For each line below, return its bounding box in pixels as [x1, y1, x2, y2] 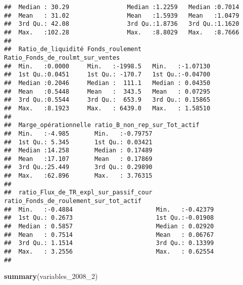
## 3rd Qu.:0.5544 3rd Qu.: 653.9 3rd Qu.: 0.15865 [4, 96, 211, 104]
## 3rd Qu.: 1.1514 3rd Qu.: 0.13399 [4, 239, 214, 247]
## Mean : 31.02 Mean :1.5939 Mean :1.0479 [4, 12, 239, 19]
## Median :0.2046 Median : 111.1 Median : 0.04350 [4, 79, 211, 87]
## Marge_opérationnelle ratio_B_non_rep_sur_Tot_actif [4, 121, 200, 129]
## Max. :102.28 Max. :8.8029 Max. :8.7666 [4, 28, 239, 36]
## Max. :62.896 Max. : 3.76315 [4, 172, 153, 180]
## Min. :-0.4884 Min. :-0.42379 [4, 206, 214, 213]
